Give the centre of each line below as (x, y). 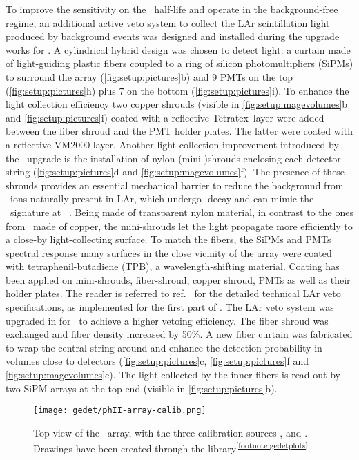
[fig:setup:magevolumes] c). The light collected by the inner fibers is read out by (173, 375)
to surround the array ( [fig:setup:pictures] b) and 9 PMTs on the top (149, 76)
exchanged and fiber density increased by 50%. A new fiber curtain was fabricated (179, 334)
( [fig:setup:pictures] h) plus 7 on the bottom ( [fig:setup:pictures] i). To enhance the (177, 90)
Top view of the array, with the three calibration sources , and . (171, 432)
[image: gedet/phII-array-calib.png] (120, 411)
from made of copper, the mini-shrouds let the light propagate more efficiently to (179, 226)
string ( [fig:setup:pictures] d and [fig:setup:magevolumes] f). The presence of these (175, 172)
